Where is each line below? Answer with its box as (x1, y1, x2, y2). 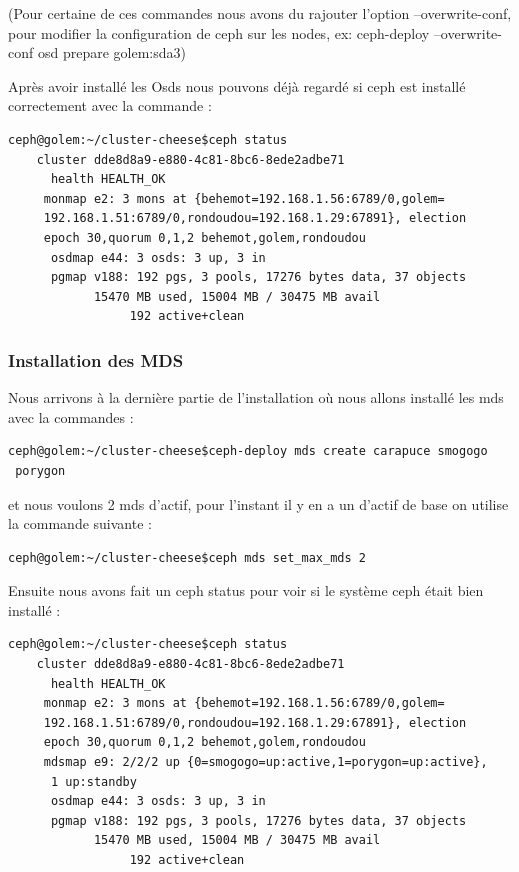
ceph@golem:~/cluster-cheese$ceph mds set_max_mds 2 (8, 550, 366, 565)
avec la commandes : (8, 406, 134, 427)
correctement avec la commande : (8, 95, 212, 116)
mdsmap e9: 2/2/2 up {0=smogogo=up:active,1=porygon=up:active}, (43, 755, 488, 770)
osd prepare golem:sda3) (37, 42, 186, 63)
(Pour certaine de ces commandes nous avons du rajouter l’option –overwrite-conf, (8, 3, 512, 23)
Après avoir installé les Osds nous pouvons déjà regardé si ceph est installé (8, 75, 466, 96)
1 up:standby (50, 774, 137, 789)
